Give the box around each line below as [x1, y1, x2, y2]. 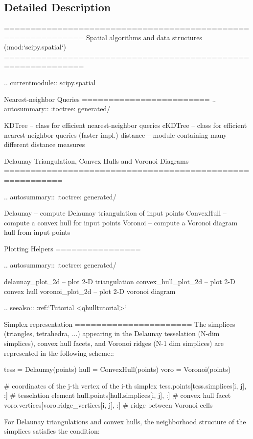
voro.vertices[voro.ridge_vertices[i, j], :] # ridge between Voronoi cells [4, 400, 213, 410]
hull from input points [4, 227, 70, 237]
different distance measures [4, 139, 85, 149]
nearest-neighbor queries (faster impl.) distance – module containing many [4, 129, 227, 140]
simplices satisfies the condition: [4, 426, 100, 436]
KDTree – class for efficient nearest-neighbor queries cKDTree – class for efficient [4, 120, 247, 130]
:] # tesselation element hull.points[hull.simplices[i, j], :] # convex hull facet [4, 390, 231, 400]
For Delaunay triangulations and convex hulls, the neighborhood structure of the [4, 416, 246, 426]
